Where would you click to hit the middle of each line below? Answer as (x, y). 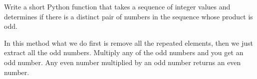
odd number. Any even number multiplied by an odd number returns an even (123, 62)
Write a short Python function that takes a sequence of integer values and (117, 6)
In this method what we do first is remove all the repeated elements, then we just (128, 42)
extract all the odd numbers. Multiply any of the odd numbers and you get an (124, 52)
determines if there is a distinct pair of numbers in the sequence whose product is (128, 16)
